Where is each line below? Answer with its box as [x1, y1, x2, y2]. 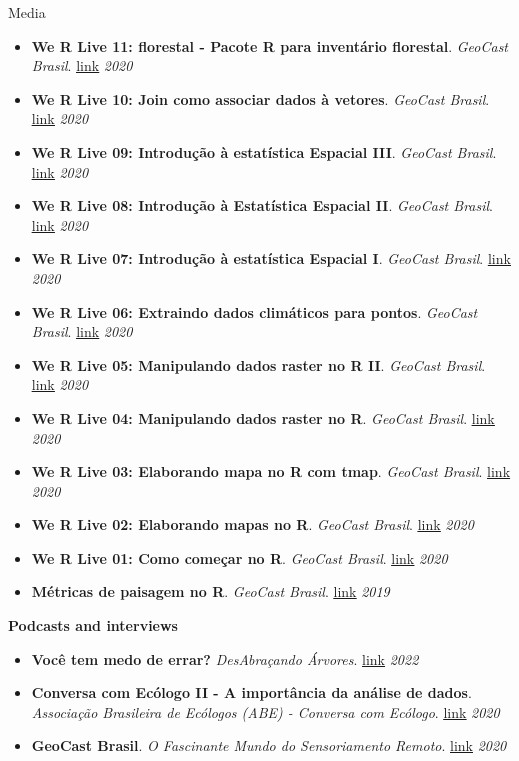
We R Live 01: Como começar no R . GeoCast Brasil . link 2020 [31, 547, 448, 568]
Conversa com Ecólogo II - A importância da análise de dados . [31, 682, 472, 703]
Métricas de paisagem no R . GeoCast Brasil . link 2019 [31, 581, 390, 602]
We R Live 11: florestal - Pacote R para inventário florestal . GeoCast [31, 35, 509, 56]
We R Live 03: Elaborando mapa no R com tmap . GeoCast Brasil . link [31, 461, 511, 482]
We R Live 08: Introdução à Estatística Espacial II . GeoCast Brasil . [31, 195, 493, 216]
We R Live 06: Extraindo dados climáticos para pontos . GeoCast [31, 301, 478, 322]
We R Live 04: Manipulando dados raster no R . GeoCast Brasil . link [31, 407, 495, 428]
